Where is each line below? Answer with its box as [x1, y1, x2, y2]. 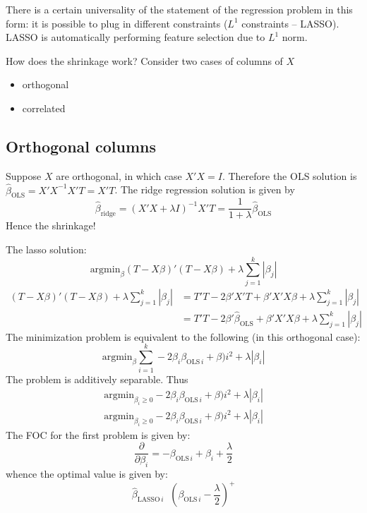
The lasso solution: [6, 242, 87, 257]
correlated [22, 100, 66, 115]
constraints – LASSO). [241, 16, 339, 30]
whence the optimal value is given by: [6, 466, 168, 481]
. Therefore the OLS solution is [222, 168, 357, 183]
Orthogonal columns [6, 135, 157, 157]
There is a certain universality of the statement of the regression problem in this [6, 2, 353, 16]
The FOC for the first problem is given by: [6, 427, 191, 442]
